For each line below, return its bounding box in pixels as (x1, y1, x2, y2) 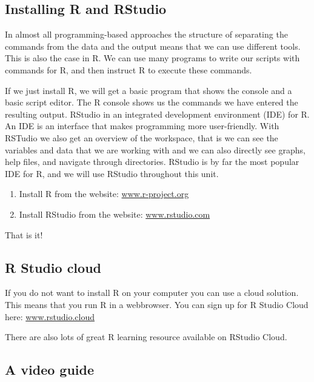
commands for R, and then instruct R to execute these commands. (5, 63, 252, 76)
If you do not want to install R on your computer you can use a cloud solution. (5, 286, 299, 299)
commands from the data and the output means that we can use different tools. (5, 39, 301, 52)
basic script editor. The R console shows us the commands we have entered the (5, 96, 298, 109)
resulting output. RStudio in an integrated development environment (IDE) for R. (5, 107, 310, 120)
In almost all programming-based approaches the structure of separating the (5, 28, 288, 41)
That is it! (5, 228, 43, 241)
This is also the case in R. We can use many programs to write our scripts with (5, 52, 300, 64)
